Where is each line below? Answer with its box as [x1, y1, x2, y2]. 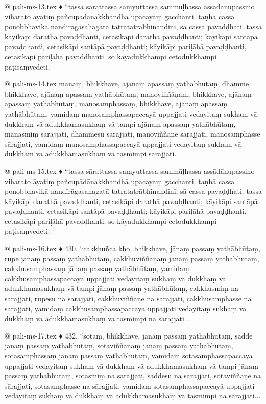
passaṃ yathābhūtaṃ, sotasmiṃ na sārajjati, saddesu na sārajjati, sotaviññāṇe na [5, 370, 261, 381]
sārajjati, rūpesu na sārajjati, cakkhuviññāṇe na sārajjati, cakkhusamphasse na [5, 293, 252, 304]
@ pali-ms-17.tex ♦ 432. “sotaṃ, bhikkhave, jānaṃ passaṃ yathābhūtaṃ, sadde [5, 330, 253, 341]
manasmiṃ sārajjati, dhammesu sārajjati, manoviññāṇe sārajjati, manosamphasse [5, 128, 260, 139]
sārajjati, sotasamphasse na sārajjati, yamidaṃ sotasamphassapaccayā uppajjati [5, 380, 255, 391]
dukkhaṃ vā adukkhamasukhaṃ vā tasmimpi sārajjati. [5, 148, 177, 159]
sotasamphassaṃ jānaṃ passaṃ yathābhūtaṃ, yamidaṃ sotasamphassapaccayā [5, 350, 253, 361]
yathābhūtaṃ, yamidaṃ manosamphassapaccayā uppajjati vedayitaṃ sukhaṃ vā [5, 108, 257, 119]
